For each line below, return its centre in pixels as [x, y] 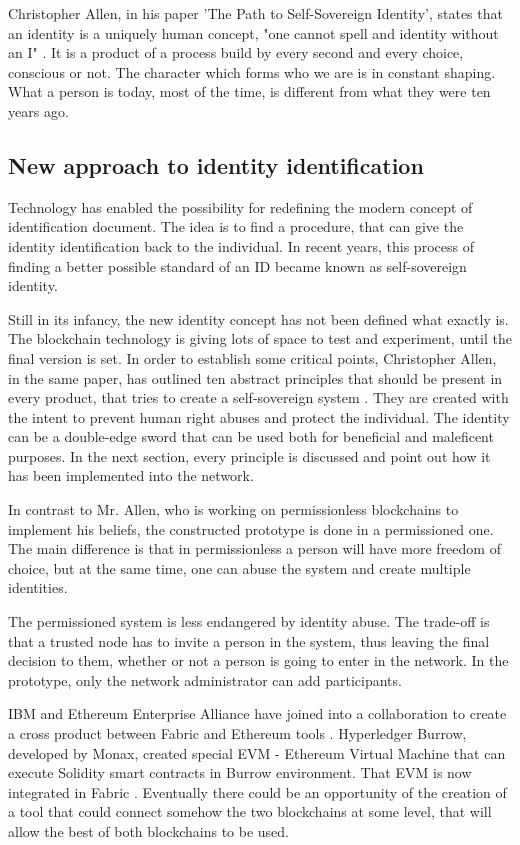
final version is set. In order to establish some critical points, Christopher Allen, [252, 357]
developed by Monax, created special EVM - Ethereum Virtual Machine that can [257, 752]
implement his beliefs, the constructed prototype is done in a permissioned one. [251, 528]
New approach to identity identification [216, 164]
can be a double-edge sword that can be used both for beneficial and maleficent [251, 436]
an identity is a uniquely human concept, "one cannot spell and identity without [253, 32]
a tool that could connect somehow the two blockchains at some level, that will [250, 811]
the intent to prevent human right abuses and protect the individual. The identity [259, 416]
